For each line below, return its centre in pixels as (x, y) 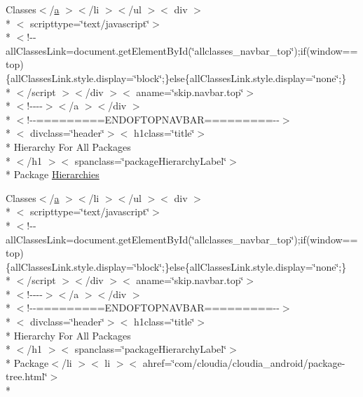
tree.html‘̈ (27, 376)
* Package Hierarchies (53, 174)
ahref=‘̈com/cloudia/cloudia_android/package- (244, 362)
